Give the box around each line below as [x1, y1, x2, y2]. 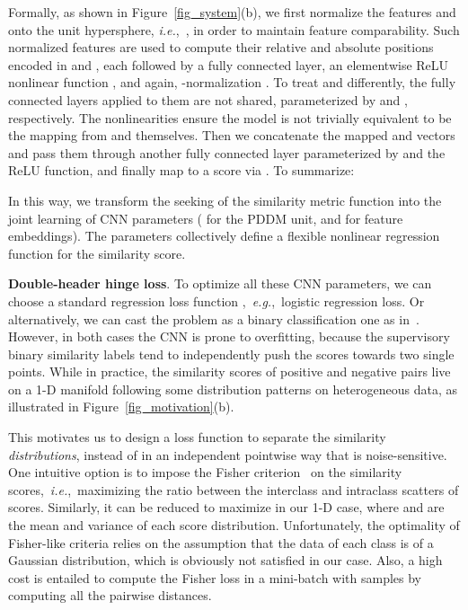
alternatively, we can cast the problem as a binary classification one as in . [8, 309, 419, 328]
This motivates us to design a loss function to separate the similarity [8, 428, 386, 446]
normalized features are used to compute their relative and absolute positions [8, 38, 434, 57]
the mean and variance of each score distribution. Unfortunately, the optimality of [8, 516, 460, 535]
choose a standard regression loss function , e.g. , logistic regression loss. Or [8, 291, 425, 310]
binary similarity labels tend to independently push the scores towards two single [8, 344, 455, 363]
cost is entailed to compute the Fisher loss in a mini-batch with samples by [8, 568, 421, 587]
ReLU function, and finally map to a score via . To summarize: [8, 161, 355, 180]
